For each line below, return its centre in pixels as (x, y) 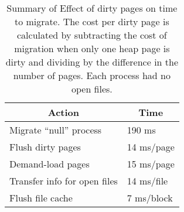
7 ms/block (150, 198)
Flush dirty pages (45, 147)
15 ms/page (151, 164)
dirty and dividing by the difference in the (92, 62)
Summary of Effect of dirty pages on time (92, 8)
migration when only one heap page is (92, 48)
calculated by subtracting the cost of (92, 35)
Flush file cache (41, 198)
